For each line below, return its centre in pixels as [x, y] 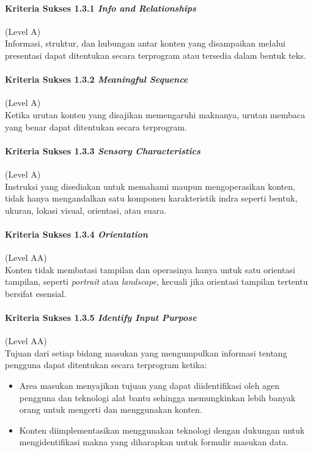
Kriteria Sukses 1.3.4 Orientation [76, 234]
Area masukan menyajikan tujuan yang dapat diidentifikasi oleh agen [149, 386]
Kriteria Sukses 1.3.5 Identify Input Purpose [101, 318]
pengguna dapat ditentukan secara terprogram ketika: [106, 365]
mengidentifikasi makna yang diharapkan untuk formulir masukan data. [154, 442]
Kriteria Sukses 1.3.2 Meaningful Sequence [97, 79]
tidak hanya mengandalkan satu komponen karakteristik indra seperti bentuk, [151, 198]
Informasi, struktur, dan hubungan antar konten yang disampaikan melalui [145, 43]
